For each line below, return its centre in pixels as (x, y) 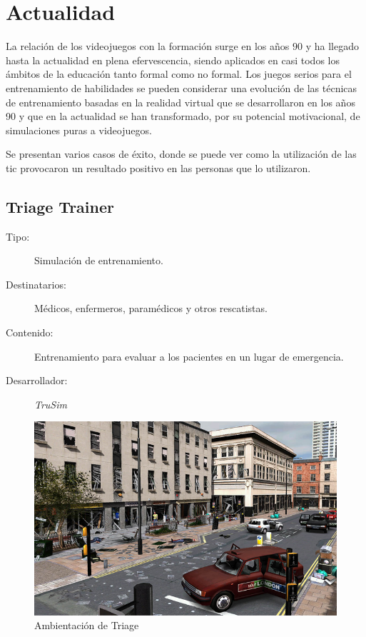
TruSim (51, 404)
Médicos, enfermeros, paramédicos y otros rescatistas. (151, 308)
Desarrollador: (37, 380)
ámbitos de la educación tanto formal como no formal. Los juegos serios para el (179, 74)
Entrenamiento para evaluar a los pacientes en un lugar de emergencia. (189, 356)
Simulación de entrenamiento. (99, 260)
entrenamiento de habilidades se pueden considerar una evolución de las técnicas (182, 87)
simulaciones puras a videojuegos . (79, 130)
